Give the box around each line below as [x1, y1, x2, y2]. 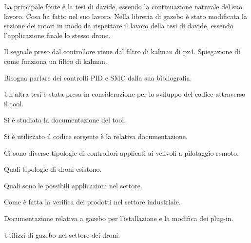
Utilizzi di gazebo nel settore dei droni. [4, 229, 120, 240]
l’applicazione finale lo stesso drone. [4, 30, 111, 40]
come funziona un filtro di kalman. [4, 56, 107, 66]
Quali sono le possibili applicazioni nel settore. [4, 180, 142, 190]
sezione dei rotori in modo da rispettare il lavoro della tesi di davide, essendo [4, 20, 233, 31]
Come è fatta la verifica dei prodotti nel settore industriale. [4, 197, 181, 207]
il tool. [4, 98, 24, 108]
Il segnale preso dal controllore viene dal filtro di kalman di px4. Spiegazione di [4, 46, 240, 57]
